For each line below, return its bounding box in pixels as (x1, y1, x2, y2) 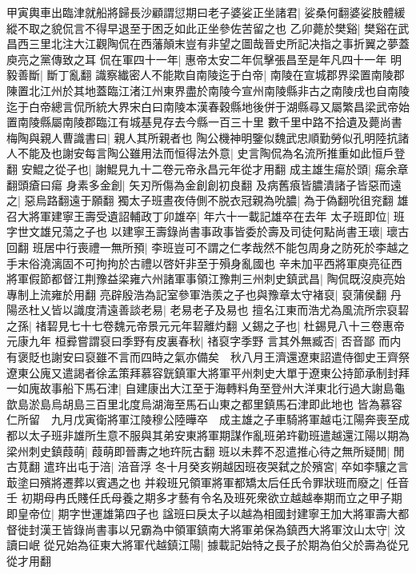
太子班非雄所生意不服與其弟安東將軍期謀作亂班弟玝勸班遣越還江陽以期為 (28, 427, 410, 444)
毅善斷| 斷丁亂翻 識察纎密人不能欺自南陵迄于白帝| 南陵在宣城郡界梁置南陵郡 (6, 66, 405, 83)
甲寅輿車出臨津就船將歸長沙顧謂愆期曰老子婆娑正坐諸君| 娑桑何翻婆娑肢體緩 (6, 4, 406, 20)
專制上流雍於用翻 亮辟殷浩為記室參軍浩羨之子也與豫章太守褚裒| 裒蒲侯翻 (6, 285, 387, 302)
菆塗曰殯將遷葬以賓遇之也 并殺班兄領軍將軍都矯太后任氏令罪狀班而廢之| (6, 473, 383, 490)
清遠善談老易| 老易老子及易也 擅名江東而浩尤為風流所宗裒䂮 (95, 301, 410, 318)
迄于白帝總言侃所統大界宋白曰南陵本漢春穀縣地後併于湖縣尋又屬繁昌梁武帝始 (6, 98, 410, 114)
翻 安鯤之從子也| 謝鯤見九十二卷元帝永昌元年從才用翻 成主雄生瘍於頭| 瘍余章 (6, 160, 409, 177)
